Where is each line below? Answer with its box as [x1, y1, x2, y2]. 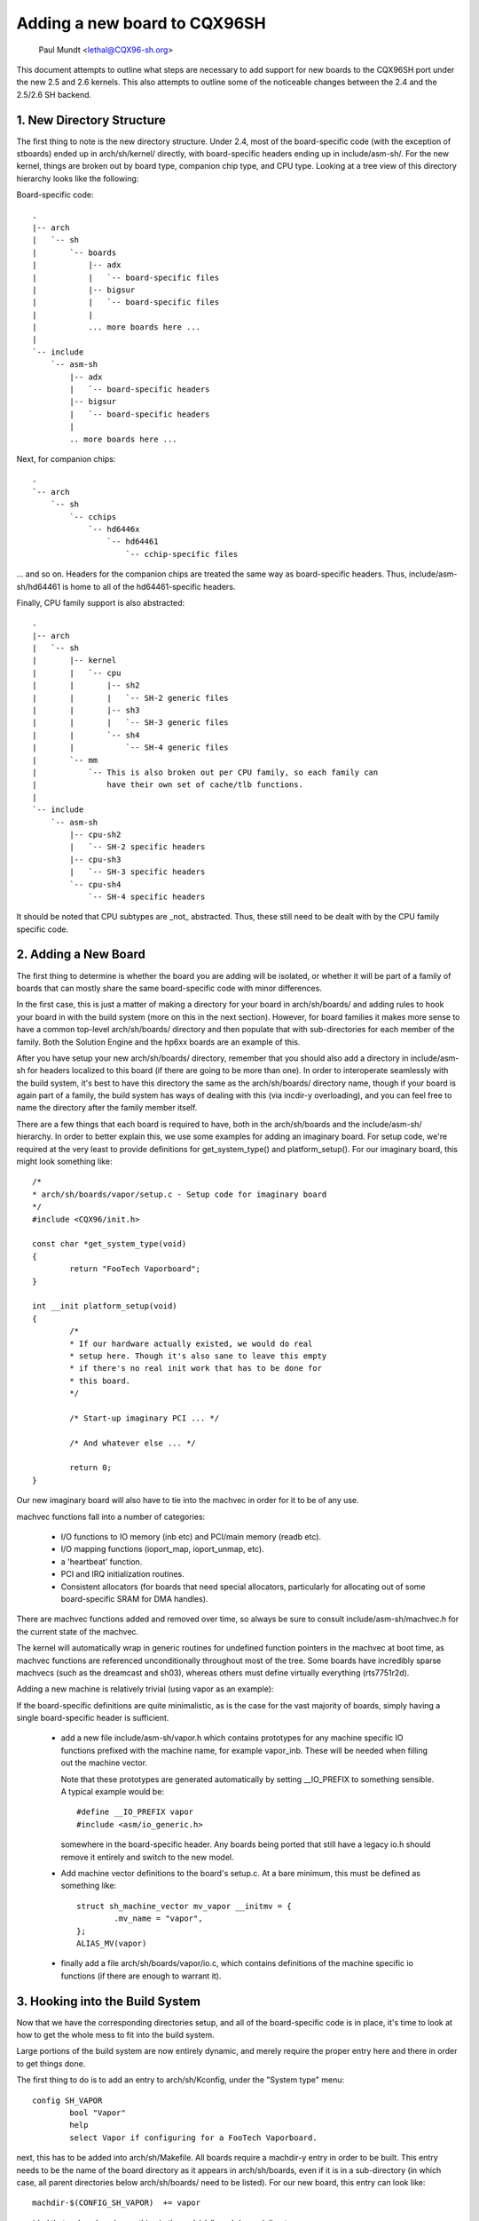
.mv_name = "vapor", [114, 1914, 203, 1923]
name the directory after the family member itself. [16, 1103, 198, 1113]
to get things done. [16, 2058, 86, 2069]
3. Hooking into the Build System [16, 1994, 201, 2009]
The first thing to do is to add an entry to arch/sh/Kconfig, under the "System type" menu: [16, 2074, 345, 2085]
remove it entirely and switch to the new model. [60, 1851, 234, 1862]
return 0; [69, 1462, 113, 1473]
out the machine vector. [60, 1757, 148, 1768]
